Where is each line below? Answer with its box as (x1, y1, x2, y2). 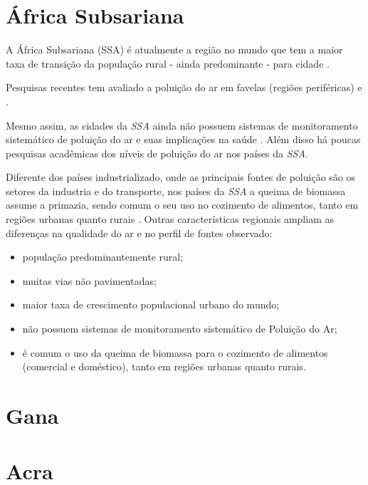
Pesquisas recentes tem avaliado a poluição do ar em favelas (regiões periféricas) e (6, 80, 362, 95)
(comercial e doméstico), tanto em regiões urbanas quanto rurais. (22, 359, 306, 374)
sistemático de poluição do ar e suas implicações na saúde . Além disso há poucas (6, 132, 361, 147)
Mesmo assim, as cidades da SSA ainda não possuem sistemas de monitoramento (6, 118, 358, 132)
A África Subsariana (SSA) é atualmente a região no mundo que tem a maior (6, 42, 343, 57)
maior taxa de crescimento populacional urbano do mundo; (22, 297, 280, 312)
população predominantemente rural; (22, 249, 184, 264)
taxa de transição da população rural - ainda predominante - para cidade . (6, 56, 330, 71)
